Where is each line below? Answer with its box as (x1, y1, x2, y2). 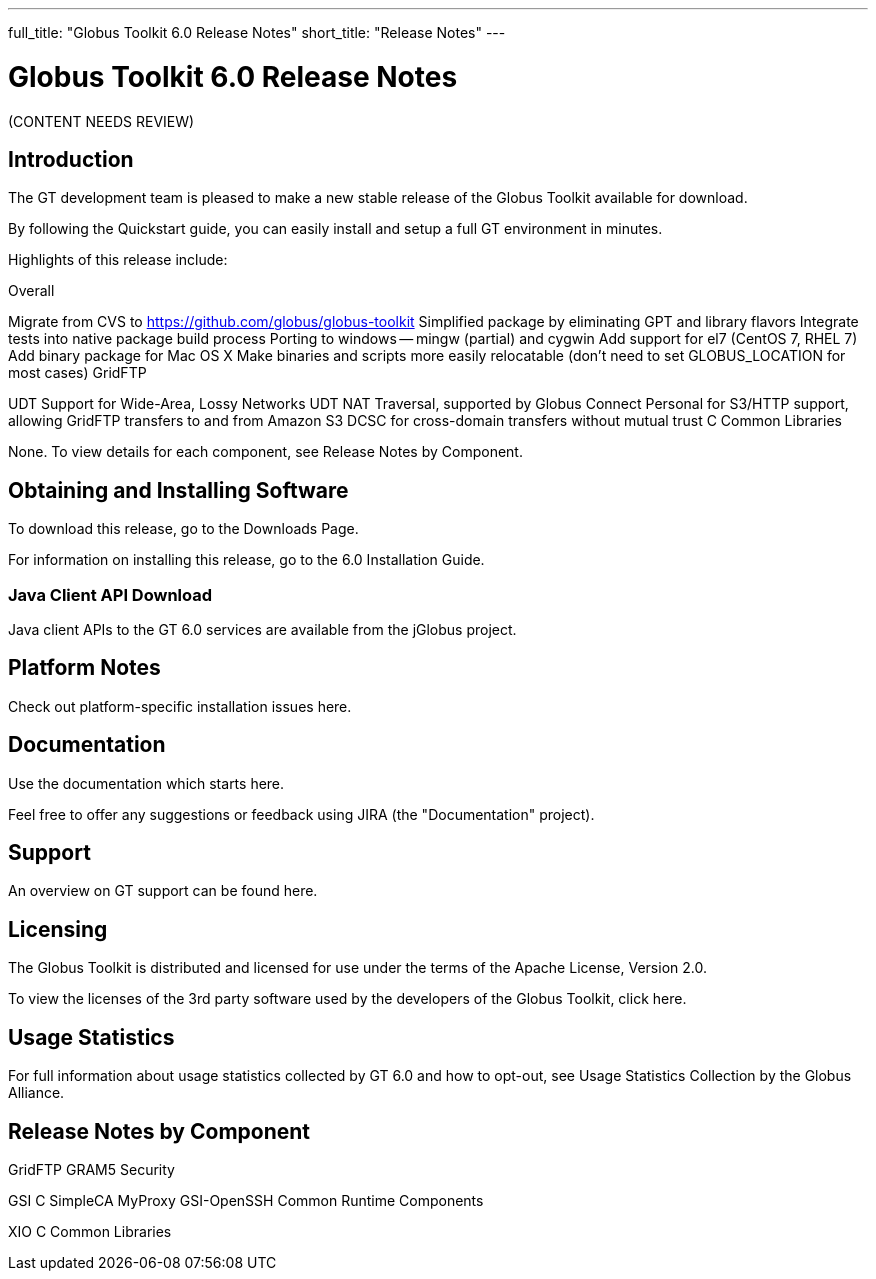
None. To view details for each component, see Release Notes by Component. (8, 443, 523, 461)
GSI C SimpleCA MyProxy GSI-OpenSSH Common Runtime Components (8, 1192, 484, 1209)
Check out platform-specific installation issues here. (8, 697, 352, 715)
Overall (8, 282, 55, 300)
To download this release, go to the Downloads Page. (8, 520, 359, 538)
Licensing (8, 916, 108, 942)
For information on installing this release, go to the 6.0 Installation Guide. (8, 551, 485, 569)
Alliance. (8, 1084, 65, 1102)
